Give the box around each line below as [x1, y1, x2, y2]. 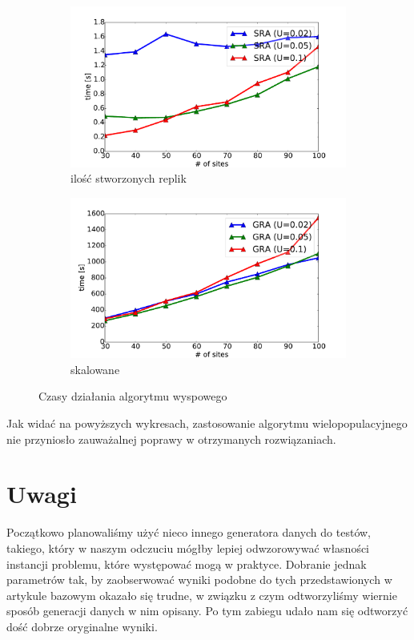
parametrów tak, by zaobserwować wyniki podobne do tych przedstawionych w [6, 571, 392, 588]
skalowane [70, 360, 120, 377]
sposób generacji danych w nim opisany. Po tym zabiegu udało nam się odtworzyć [6, 602, 408, 619]
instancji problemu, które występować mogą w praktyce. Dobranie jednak [6, 555, 367, 572]
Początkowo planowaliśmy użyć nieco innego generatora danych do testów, [6, 524, 371, 541]
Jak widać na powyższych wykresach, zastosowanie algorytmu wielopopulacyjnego [6, 415, 408, 432]
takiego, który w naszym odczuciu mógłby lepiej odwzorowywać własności [6, 539, 370, 556]
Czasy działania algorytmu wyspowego [38, 388, 227, 405]
